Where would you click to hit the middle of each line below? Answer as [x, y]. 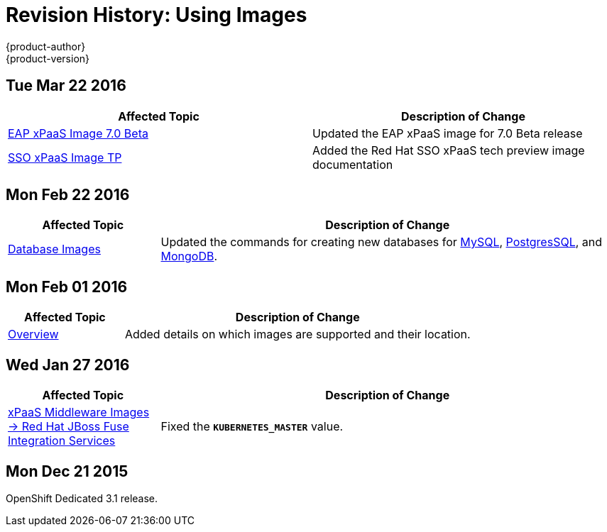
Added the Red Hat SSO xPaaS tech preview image [449, 150]
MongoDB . [189, 256]
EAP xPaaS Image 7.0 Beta [78, 133]
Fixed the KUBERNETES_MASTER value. [252, 427]
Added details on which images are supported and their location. [297, 334]
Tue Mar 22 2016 [66, 86]
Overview [33, 334]
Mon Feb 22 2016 [68, 195]
